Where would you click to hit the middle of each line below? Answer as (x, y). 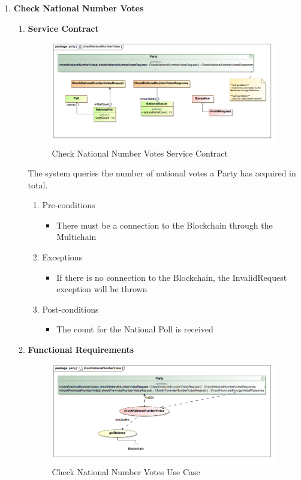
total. (38, 184)
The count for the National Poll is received (135, 329)
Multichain (76, 237)
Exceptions (62, 257)
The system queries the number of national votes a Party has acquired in (162, 173)
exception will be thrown (102, 289)
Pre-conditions (69, 205)
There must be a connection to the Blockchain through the (165, 225)
